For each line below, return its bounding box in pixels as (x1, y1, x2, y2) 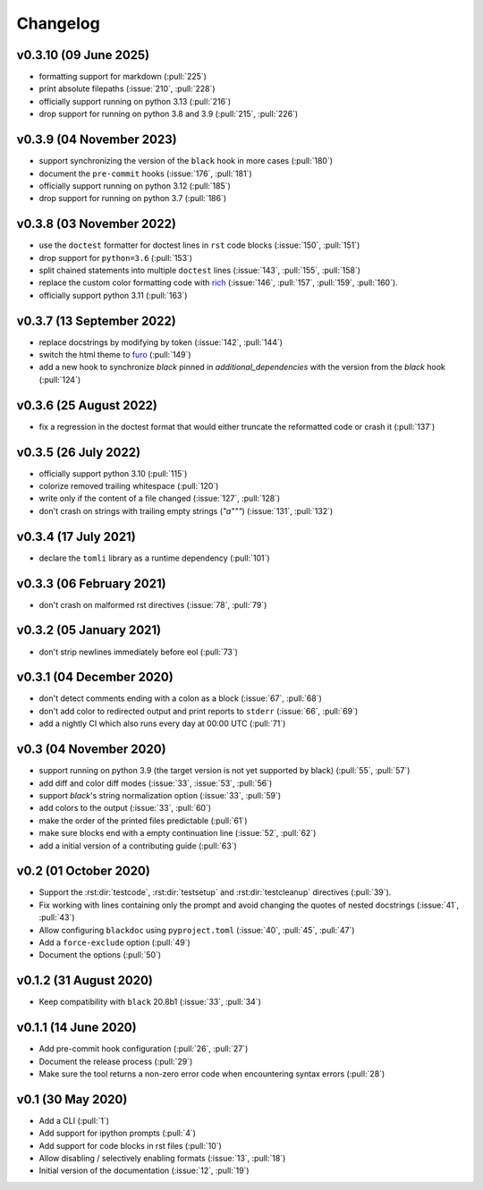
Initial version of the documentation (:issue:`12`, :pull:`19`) (38, 1165, 250, 1176)
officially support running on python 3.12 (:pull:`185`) (38, 180, 232, 191)
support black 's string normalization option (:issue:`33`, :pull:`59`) (38, 789, 282, 800)
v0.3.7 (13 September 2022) (16, 313, 176, 328)
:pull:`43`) (38, 912, 75, 923)
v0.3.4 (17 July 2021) (16, 528, 136, 544)
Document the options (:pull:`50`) (38, 949, 161, 960)
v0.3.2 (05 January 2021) (16, 622, 161, 638)
